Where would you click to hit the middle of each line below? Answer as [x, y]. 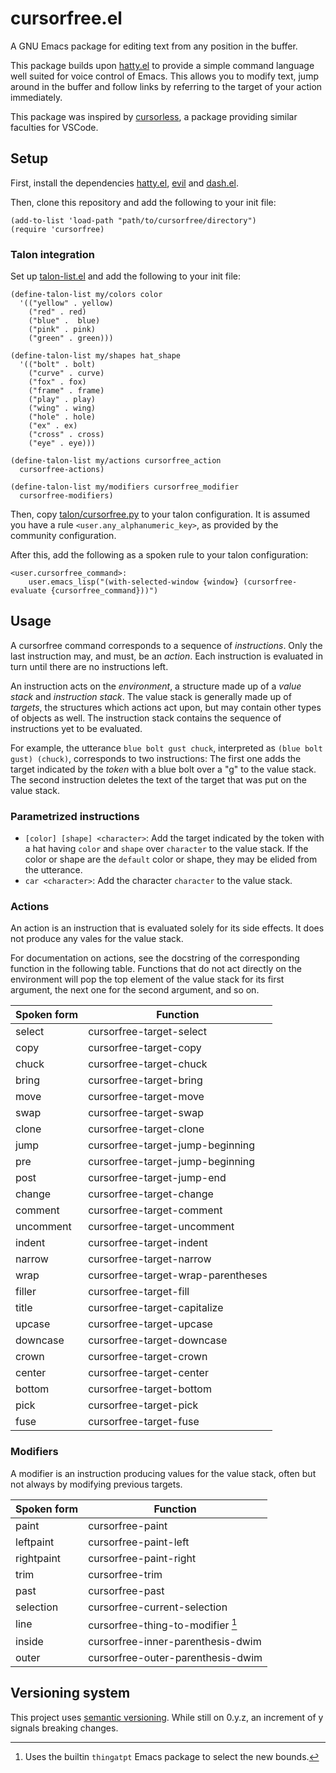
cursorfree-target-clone [146, 1129]
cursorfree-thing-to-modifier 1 [163, 1624]
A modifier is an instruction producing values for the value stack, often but [163, 1473]
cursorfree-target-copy [145, 1048]
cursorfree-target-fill [139, 1292]
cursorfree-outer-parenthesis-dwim [175, 1658]
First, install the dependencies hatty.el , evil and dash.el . [125, 183]
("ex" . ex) [53, 426]
